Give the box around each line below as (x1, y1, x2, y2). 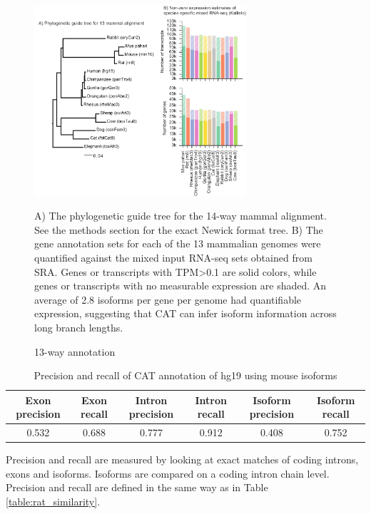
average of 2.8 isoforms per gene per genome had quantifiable (34, 292, 302, 307)
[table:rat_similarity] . (6, 494, 101, 509)
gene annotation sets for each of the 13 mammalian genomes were (34, 236, 321, 251)
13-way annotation (34, 344, 116, 359)
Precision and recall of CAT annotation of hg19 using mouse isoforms (34, 368, 337, 383)
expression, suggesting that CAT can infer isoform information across (34, 306, 337, 321)
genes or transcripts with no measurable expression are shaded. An (34, 278, 327, 293)
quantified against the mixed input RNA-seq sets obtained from (34, 250, 312, 264)
